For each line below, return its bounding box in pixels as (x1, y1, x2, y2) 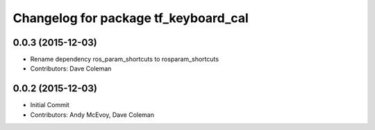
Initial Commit (30, 101, 69, 109)
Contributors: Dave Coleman (30, 64, 112, 73)
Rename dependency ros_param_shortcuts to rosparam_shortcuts (30, 55, 219, 64)
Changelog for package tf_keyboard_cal (12, 10, 249, 26)
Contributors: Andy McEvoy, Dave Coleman (30, 111, 154, 119)
